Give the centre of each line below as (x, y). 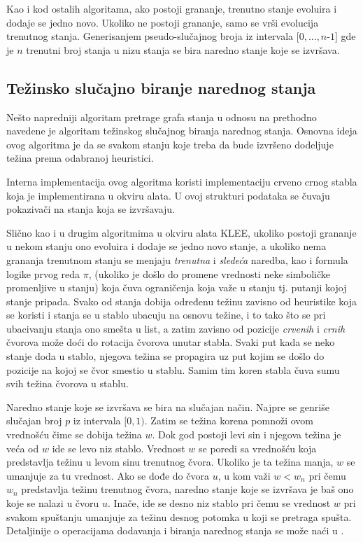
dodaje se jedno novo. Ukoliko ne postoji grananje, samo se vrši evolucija (163, 22)
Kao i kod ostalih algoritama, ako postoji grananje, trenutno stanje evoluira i (172, 8)
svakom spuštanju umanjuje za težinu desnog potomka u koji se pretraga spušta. (179, 516)
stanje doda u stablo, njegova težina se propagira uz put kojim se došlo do (165, 356)
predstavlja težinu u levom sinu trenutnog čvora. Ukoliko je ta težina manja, (170, 462)
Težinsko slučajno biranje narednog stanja (161, 87)
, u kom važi (244, 475)
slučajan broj (34, 421)
